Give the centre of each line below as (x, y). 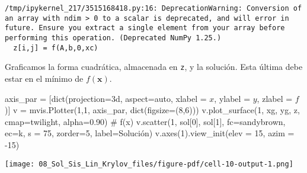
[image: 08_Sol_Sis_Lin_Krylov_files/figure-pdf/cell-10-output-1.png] (149, 164)
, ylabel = (232, 98)
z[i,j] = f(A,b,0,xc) (56, 48)
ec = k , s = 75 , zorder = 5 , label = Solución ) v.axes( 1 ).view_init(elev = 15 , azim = (150, 133)
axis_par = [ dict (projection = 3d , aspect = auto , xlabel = (106, 98)
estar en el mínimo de (44, 78)
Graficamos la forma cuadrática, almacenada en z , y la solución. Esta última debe (154, 67)
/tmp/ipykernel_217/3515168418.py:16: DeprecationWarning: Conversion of (153, 8)
